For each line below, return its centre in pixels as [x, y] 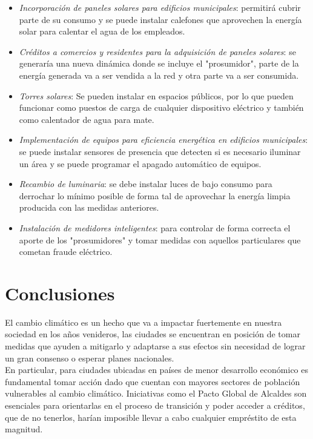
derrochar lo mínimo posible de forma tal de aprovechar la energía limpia [155, 195]
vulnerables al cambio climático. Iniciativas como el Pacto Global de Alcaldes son [156, 393]
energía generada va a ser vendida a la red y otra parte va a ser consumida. [159, 75]
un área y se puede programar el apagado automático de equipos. [140, 163]
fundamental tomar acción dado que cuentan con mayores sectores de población [153, 381]
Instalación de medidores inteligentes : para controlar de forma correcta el [155, 227]
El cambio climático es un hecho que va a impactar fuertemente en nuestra [143, 322]
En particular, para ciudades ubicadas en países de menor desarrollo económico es [156, 370]
